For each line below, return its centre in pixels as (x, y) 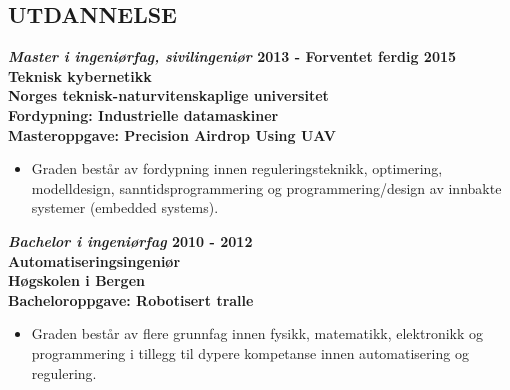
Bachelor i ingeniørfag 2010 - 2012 (130, 240)
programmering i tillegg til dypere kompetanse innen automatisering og (250, 352)
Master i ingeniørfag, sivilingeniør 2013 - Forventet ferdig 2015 (232, 56)
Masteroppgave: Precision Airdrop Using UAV (172, 134)
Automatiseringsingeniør (94, 260)
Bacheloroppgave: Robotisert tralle (131, 299)
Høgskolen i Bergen (76, 280)
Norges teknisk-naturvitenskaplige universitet (168, 95)
